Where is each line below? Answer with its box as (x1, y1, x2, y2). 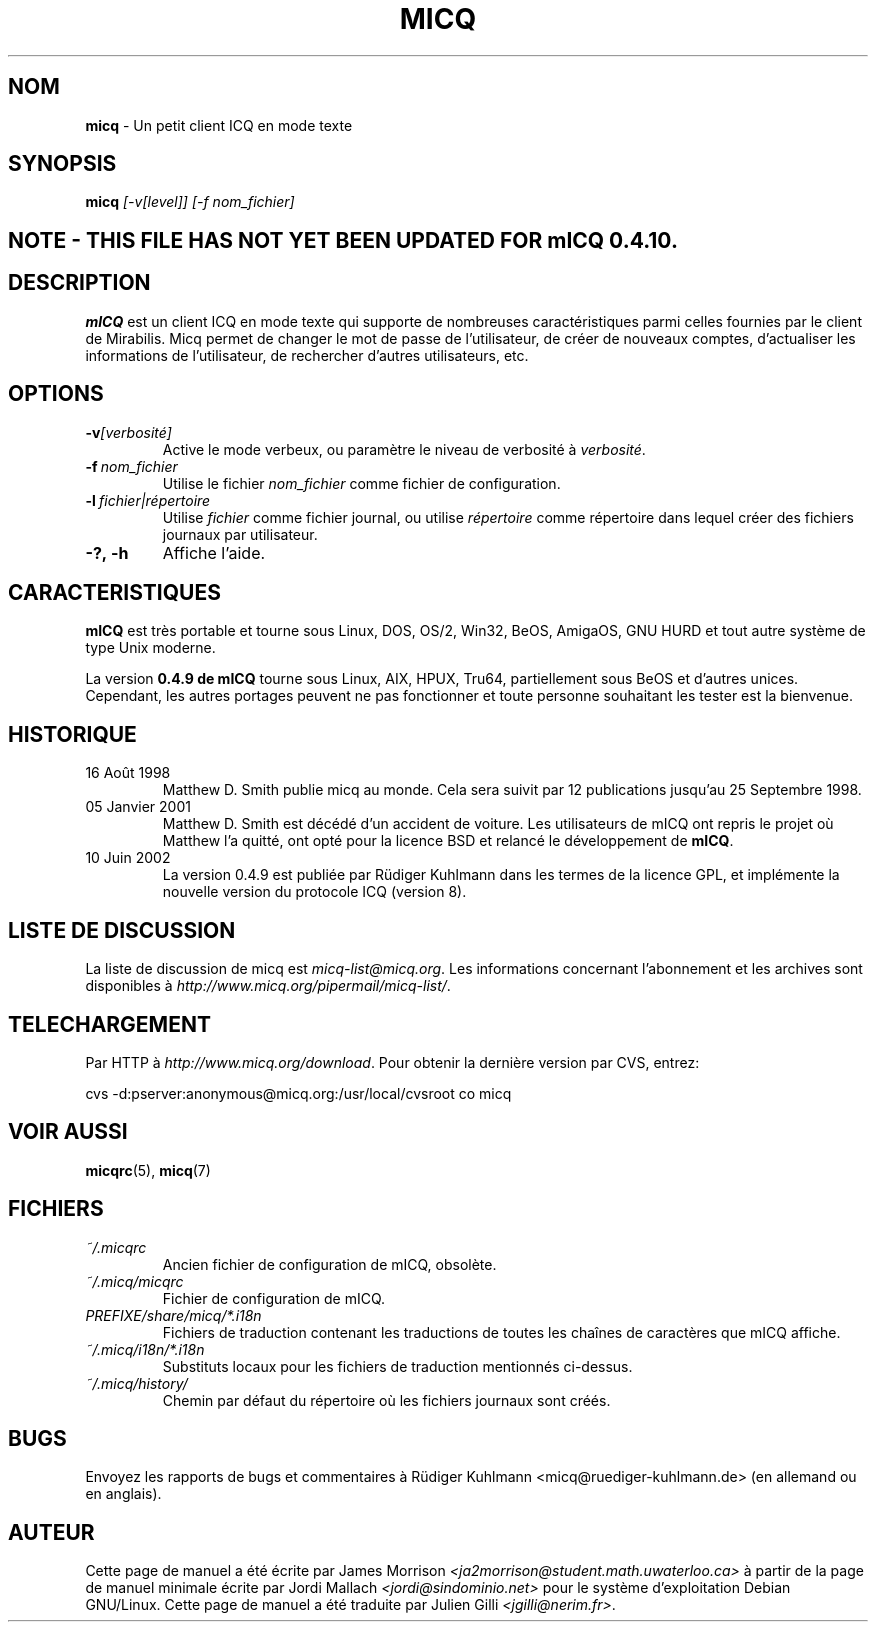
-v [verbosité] (85, 423, 172, 441)
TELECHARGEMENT (8, 1011, 211, 1037)
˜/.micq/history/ (85, 1374, 188, 1392)
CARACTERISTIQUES (8, 579, 221, 605)
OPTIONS (8, 381, 104, 407)
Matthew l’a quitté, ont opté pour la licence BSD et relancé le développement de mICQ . (162, 832, 734, 850)
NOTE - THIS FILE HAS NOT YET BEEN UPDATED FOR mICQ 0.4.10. (8, 227, 678, 253)
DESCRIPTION (8, 270, 151, 296)
